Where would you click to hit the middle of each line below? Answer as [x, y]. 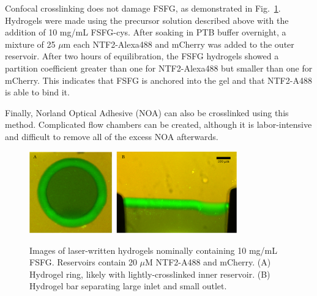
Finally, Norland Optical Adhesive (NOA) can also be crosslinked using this [147, 112]
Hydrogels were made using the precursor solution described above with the [147, 20]
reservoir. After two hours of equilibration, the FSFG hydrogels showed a [142, 56]
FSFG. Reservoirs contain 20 [83, 262]
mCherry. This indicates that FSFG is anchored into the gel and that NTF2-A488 [158, 80]
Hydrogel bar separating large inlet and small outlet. [128, 286]
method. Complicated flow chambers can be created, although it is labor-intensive [158, 124]
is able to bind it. [37, 92]
